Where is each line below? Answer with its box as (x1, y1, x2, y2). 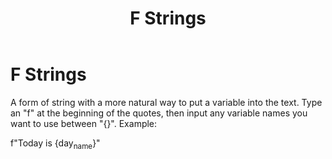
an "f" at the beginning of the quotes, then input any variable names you (10, 107, 308, 119)
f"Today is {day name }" (10, 137, 101, 151)
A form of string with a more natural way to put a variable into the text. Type (10, 96, 323, 108)
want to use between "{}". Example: (10, 117, 158, 129)
